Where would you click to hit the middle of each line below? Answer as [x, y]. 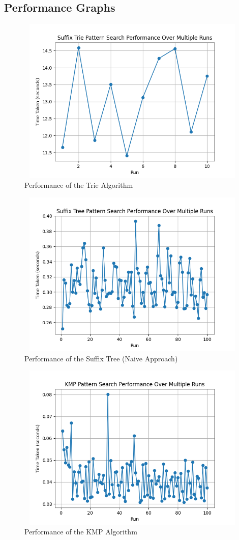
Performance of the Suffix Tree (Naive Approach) [101, 358]
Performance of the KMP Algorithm [81, 532]
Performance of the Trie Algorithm [79, 185]
